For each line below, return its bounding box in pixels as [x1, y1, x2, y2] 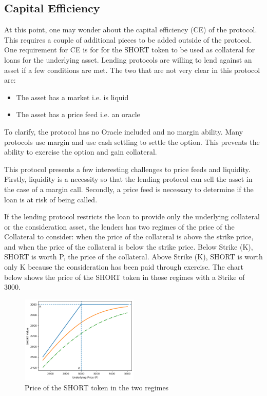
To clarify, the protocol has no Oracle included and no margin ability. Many [4, 126, 243, 137]
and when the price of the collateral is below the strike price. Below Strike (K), [4, 241, 253, 252]
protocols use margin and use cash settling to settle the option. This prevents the [4, 136, 260, 147]
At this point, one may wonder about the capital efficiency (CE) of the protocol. [4, 24, 257, 35]
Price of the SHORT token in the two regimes [25, 382, 169, 393]
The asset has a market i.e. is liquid [16, 91, 129, 102]
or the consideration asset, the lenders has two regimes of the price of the [4, 221, 235, 232]
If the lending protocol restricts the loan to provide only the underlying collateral [4, 211, 260, 222]
